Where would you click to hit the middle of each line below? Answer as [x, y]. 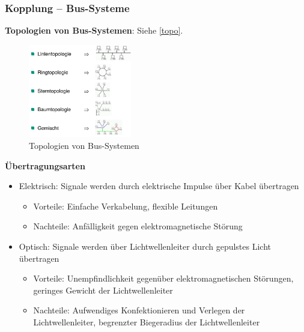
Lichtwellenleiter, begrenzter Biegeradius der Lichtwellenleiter [147, 321]
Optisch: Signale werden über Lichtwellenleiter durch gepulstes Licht [145, 246]
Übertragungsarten [45, 165]
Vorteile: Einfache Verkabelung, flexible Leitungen [126, 206]
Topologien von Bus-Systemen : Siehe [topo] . [94, 30]
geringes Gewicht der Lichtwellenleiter [103, 290]
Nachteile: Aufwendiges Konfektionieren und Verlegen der [139, 310]
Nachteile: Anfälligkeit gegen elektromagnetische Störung [138, 226]
